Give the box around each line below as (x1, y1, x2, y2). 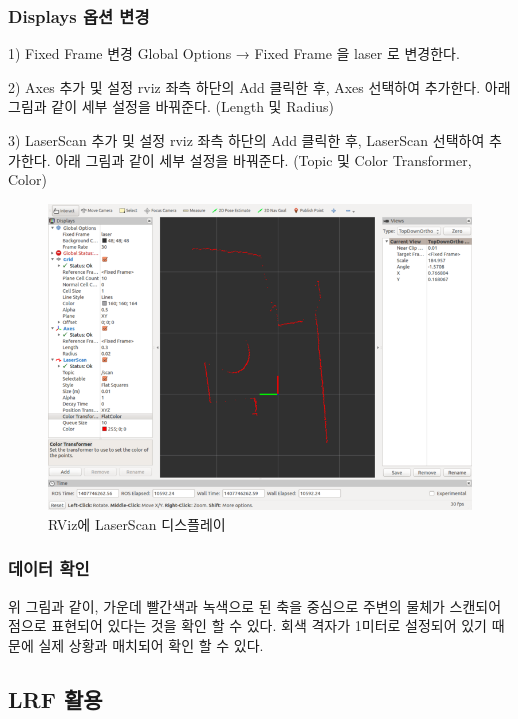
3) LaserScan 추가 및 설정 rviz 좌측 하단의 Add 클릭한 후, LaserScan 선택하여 (8, 130, 485, 150)
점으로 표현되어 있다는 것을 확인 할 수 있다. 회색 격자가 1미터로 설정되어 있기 (8, 615, 487, 636)
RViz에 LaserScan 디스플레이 (48, 513, 226, 534)
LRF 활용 (8, 683, 103, 714)
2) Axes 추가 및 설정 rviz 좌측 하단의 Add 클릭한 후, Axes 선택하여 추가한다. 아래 (8, 76, 511, 97)
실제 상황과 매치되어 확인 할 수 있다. (38, 634, 264, 655)
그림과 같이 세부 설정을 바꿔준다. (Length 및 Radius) (8, 96, 334, 117)
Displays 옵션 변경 (8, 3, 150, 28)
